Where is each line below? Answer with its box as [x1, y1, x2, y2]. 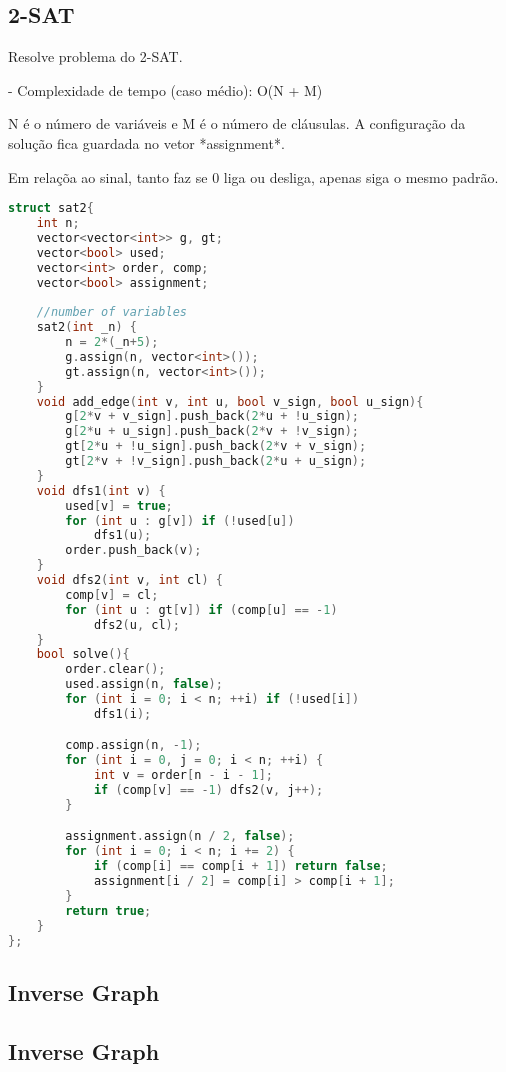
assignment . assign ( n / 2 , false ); [65, 829, 295, 844]
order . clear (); [65, 662, 166, 677]
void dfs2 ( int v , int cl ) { [36, 573, 223, 588]
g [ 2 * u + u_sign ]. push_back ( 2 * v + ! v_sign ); [65, 424, 359, 439]
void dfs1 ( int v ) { [36, 483, 166, 498]
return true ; [65, 903, 152, 918]
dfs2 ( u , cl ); [93, 617, 180, 632]
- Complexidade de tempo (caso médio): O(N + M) [8, 79, 323, 100]
